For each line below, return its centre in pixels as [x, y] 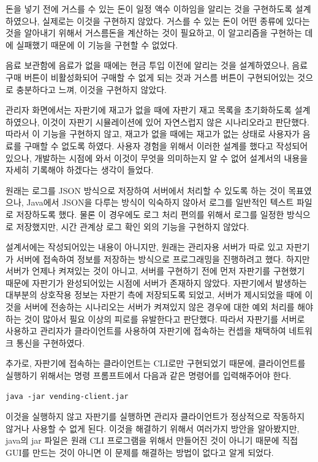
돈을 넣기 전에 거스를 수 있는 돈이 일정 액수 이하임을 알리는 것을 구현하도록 [149, 9]
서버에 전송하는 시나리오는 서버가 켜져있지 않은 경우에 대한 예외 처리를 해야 [169, 307]
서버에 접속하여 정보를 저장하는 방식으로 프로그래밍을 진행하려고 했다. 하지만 [163, 259]
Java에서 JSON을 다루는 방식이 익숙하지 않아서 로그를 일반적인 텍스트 [160, 202]
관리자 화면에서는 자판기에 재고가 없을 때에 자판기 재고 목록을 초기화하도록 [149, 110]
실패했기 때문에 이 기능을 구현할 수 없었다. [97, 44]
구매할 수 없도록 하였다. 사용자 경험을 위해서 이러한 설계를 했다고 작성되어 [166, 145]
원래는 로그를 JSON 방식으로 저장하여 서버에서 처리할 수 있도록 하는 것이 [146, 190]
